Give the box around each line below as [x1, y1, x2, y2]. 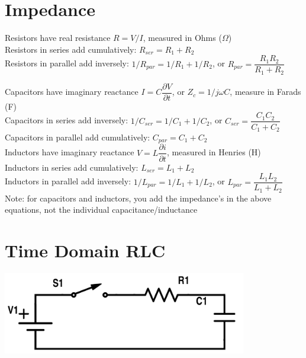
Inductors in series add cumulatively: [5, 161, 138, 173]
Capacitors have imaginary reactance [5, 85, 138, 98]
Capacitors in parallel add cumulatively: [5, 131, 150, 143]
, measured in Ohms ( [143, 31, 222, 44]
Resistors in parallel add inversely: [5, 57, 129, 69]
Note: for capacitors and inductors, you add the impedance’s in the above [5, 191, 272, 204]
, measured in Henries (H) [166, 146, 261, 158]
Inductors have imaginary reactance [5, 146, 134, 158]
